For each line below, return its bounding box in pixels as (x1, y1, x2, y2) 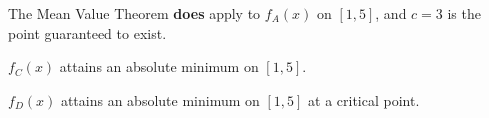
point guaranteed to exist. (8, 22, 167, 43)
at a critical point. (308, 89, 420, 110)
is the (447, 3, 481, 23)
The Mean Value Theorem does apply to (8, 3, 261, 23)
